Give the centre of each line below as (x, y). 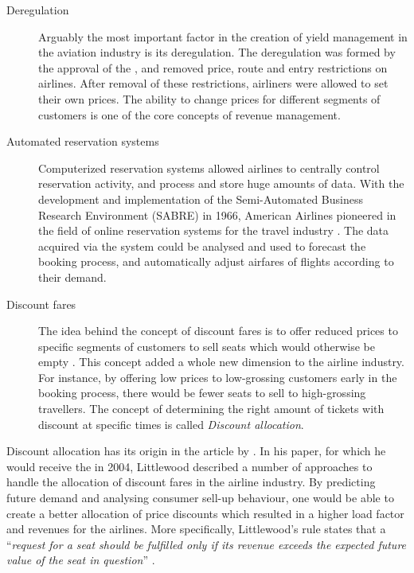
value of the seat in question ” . (81, 560)
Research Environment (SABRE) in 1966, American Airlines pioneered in (217, 214)
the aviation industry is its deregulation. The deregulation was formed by (217, 52)
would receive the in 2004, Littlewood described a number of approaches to (189, 466)
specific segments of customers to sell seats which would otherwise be (207, 346)
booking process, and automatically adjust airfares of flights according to (216, 261)
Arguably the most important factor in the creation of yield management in (223, 36)
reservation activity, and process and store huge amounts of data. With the (221, 183)
